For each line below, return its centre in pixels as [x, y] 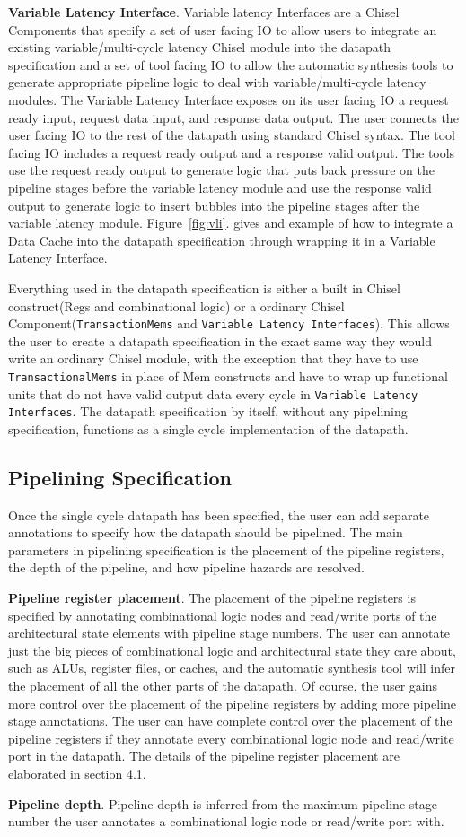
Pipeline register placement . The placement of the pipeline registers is [212, 598]
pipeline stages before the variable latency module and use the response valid [220, 187]
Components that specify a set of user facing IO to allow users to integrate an [223, 29]
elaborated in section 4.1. [77, 774]
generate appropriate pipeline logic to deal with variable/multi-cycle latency [217, 82]
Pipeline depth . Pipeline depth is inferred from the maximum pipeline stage [223, 803]
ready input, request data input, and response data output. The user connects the [233, 117]
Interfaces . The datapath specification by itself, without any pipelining [208, 411]
